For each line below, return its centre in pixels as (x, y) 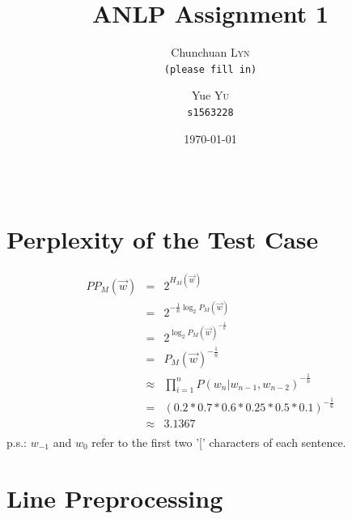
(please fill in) (210, 69)
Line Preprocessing (115, 498)
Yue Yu (210, 95)
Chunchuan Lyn (210, 52)
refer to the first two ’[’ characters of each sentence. (219, 442)
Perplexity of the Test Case (163, 239)
